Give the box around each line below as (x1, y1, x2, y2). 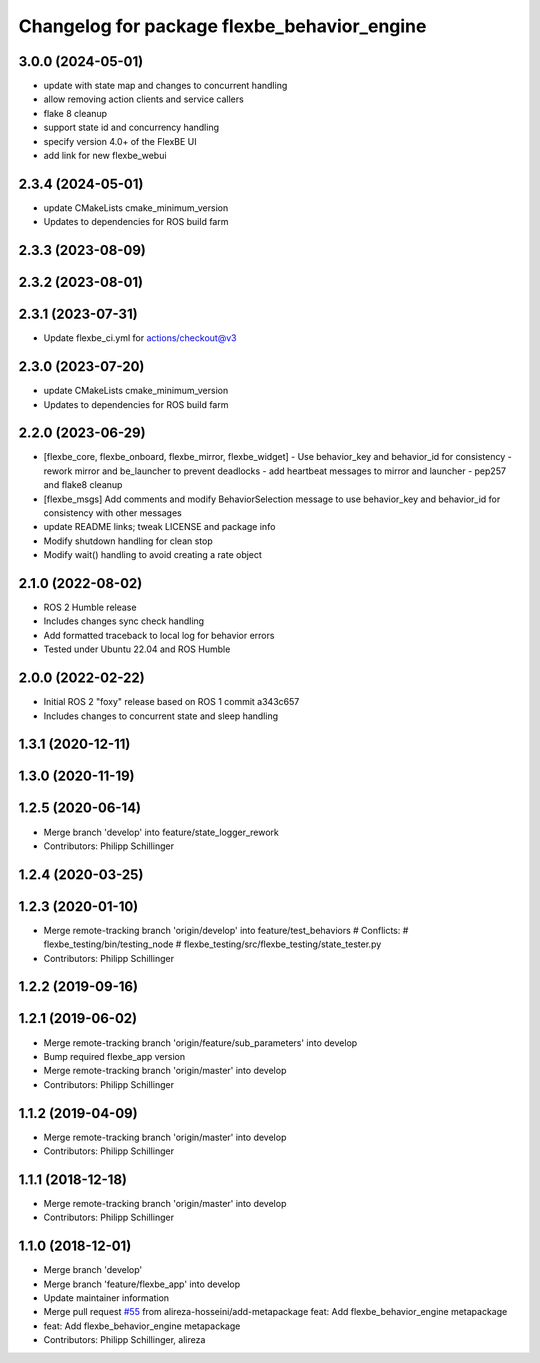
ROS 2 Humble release (43, 601, 137, 614)
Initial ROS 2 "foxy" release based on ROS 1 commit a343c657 (43, 696, 300, 708)
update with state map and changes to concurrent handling (43, 80, 288, 92)
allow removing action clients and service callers (43, 93, 244, 105)
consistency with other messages (43, 507, 182, 519)
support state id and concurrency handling (43, 121, 220, 134)
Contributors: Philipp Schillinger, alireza (43, 1334, 206, 1346)
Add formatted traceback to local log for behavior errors (43, 629, 275, 641)
